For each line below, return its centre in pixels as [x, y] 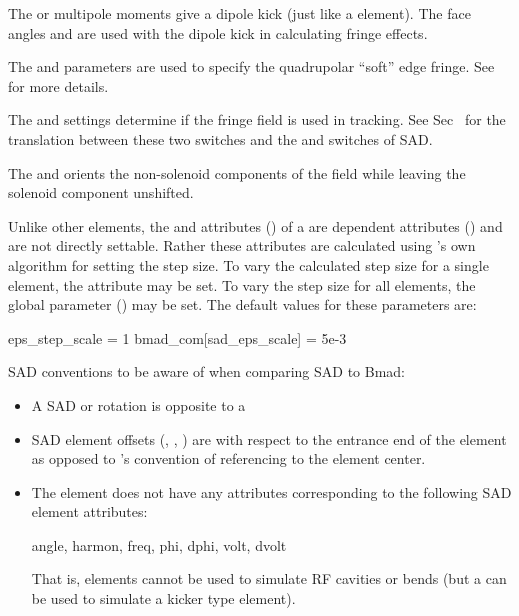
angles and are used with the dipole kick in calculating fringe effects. [218, 32]
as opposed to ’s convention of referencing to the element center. [228, 458]
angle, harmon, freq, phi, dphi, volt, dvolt [159, 544]
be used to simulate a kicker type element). [163, 598]
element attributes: [89, 511]
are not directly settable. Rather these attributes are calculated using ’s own [242, 245]
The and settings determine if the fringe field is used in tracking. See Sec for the [257, 119]
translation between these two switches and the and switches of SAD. [220, 138]
